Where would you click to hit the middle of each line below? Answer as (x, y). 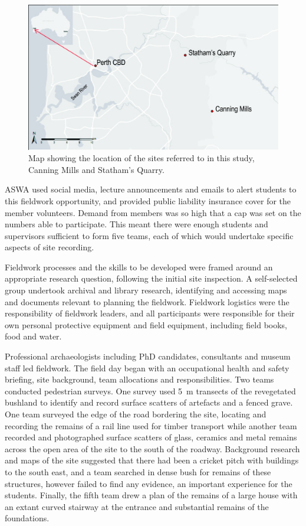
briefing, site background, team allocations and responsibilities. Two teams (139, 379)
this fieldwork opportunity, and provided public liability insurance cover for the (148, 200)
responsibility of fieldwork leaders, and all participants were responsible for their (150, 313)
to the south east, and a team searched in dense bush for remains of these (138, 471)
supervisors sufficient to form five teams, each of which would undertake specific (149, 235)
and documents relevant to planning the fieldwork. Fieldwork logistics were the (147, 301)
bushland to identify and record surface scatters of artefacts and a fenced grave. (149, 402)
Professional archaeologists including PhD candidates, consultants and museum (148, 356)
